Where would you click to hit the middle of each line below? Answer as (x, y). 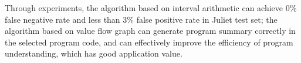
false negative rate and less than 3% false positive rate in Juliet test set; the (141, 19)
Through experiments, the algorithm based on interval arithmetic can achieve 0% (151, 8)
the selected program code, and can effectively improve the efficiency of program (149, 42)
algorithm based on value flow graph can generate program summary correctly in (150, 31)
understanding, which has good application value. (94, 53)
